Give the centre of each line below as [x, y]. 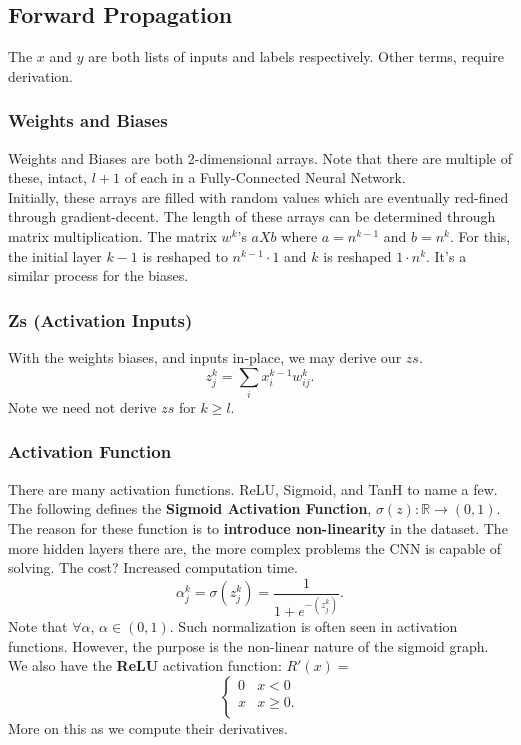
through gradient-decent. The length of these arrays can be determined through [252, 216]
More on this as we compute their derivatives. [148, 727]
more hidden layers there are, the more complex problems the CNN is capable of [255, 547]
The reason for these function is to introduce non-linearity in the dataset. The [258, 527]
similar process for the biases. [98, 275]
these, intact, [48, 177]
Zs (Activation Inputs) [100, 319]
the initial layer [55, 255]
